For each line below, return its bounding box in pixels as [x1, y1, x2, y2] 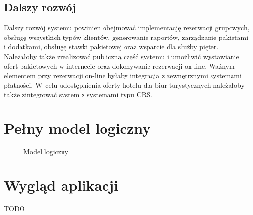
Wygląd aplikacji [4, 175, 119, 195]
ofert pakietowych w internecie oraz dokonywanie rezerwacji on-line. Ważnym [4, 60, 235, 71]
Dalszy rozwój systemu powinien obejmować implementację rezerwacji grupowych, [4, 22, 250, 33]
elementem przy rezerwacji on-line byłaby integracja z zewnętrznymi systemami [4, 70, 242, 80]
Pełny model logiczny [4, 118, 151, 138]
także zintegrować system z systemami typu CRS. [4, 89, 152, 99]
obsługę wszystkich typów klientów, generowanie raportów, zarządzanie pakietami [4, 32, 249, 42]
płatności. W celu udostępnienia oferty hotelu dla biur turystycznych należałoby [4, 79, 245, 90]
